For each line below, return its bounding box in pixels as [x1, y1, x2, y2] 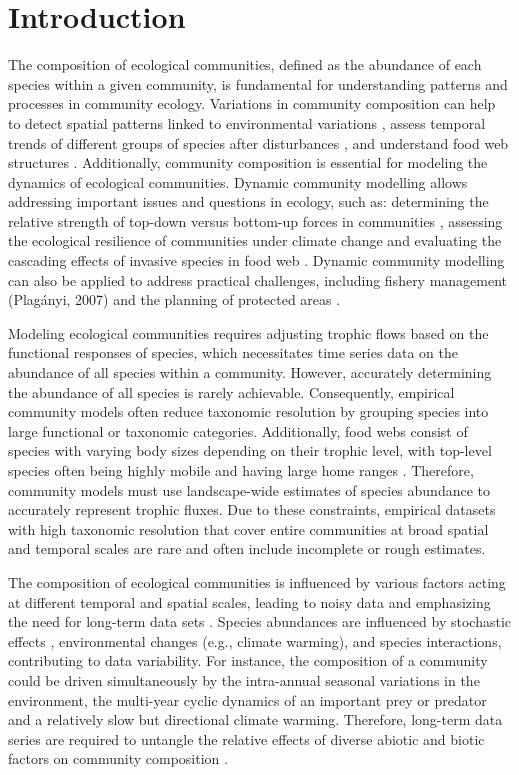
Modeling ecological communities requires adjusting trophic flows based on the [8, 322, 489, 343]
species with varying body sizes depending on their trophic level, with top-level [8, 440, 492, 461]
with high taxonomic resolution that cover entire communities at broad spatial [8, 518, 489, 539]
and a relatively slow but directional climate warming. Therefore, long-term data [8, 709, 503, 730]
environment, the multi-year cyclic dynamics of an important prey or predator [8, 689, 487, 710]
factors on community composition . [8, 748, 228, 769]
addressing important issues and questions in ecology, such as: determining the [8, 191, 489, 212]
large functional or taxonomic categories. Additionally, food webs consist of [8, 420, 468, 441]
